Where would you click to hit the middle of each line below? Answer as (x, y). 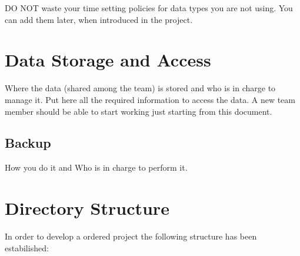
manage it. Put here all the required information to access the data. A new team (150, 99)
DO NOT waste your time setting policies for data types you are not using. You (149, 8)
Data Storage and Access (108, 60)
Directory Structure (87, 208)
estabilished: (27, 247)
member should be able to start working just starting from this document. (139, 111)
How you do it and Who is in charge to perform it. (96, 167)
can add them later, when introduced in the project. (99, 19)
